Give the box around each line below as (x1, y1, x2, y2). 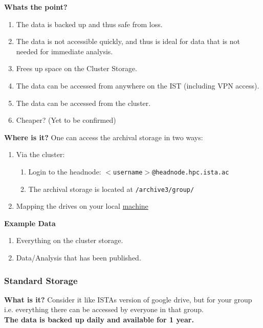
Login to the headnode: (28, 166, 101, 177)
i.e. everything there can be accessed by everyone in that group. (4, 304, 204, 315)
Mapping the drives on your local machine (16, 201, 148, 211)
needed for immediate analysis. (16, 46, 113, 56)
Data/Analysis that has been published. (16, 252, 141, 263)
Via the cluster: (16, 149, 65, 160)
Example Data (4, 217, 56, 228)
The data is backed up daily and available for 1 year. (4, 314, 194, 325)
